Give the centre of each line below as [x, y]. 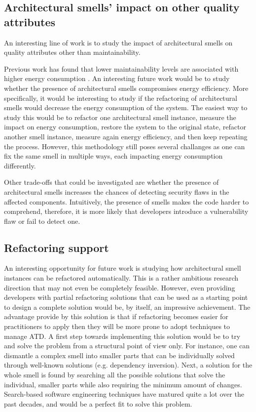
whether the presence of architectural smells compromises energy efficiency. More [126, 88]
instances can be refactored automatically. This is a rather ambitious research [121, 278]
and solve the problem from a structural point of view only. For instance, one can [127, 346]
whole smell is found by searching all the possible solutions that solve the [115, 375]
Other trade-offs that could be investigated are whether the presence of [111, 182]
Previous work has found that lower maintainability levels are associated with [121, 68]
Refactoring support [56, 247]
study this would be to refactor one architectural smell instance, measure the [120, 117]
